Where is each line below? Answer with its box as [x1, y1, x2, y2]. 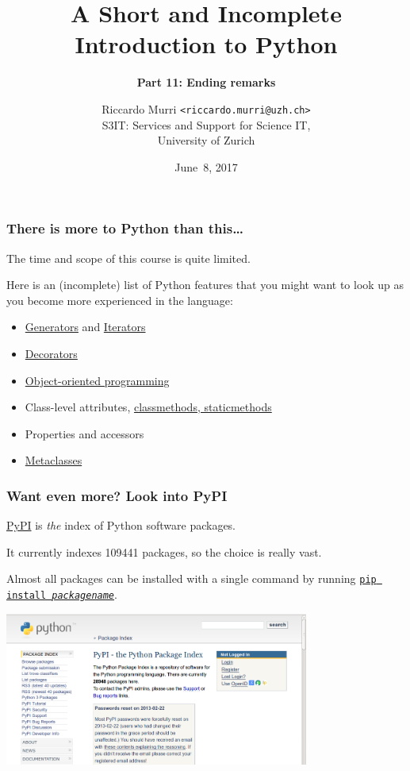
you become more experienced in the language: [6, 291, 233, 308]
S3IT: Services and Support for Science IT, [102, 116, 311, 133]
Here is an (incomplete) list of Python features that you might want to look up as [6, 276, 404, 293]
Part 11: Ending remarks [136, 74, 276, 91]
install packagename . [6, 586, 117, 603]
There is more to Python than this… [6, 218, 243, 238]
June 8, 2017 [174, 158, 238, 175]
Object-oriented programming [25, 372, 170, 388]
